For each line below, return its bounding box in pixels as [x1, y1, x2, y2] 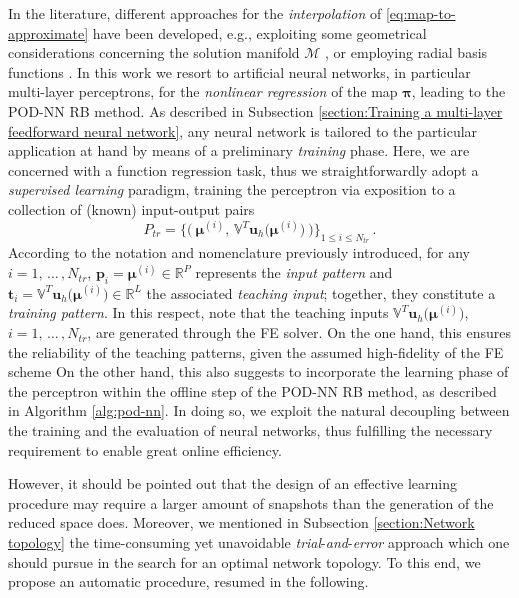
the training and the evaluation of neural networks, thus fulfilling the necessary [8, 420, 493, 441]
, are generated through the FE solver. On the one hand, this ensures [87, 322, 511, 343]
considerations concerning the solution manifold [8, 42, 300, 63]
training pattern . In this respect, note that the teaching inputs [8, 302, 389, 323]
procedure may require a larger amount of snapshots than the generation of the [8, 492, 494, 513]
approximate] [8, 22, 89, 43]
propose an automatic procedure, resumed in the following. [8, 571, 369, 592]
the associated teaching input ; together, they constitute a [146, 282, 496, 303]
